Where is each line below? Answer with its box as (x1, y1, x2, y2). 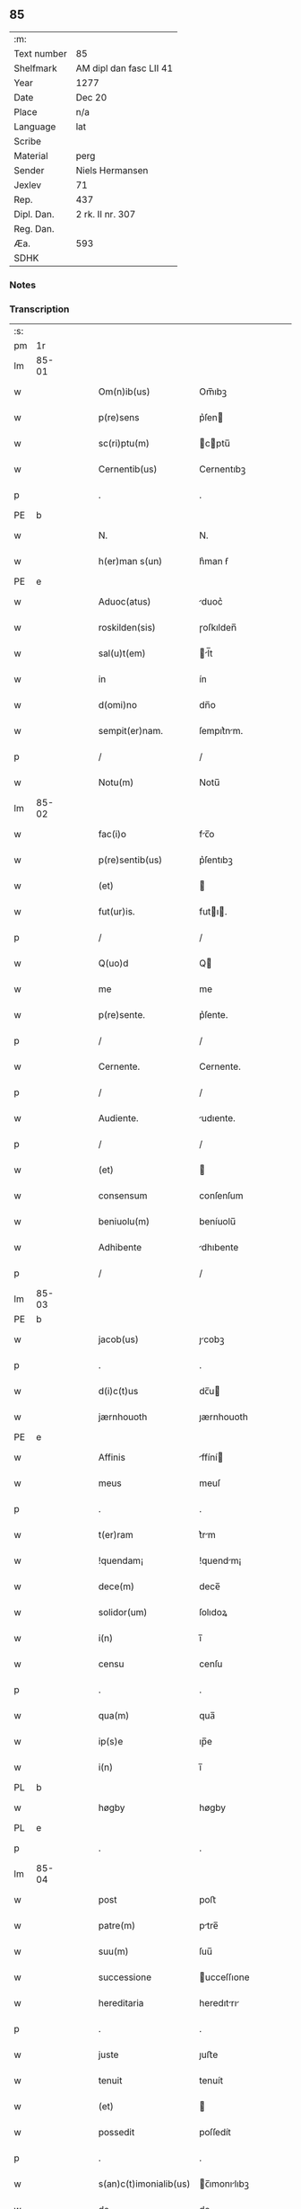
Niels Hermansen (75, 163, 149, 176)
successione (98, 1971, 152, 1984)
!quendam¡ (98, 1554, 143, 1567)
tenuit (98, 2074, 123, 2087)
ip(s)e (98, 1736, 124, 1748)
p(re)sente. (98, 1009, 146, 1021)
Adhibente (98, 1241, 142, 1254)
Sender (13, 163, 45, 176)
